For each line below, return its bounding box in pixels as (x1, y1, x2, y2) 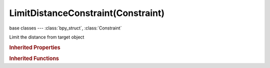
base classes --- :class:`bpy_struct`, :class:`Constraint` (9, 25, 122, 31)
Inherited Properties (9, 44, 61, 51)
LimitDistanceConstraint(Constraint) (9, 7, 165, 18)
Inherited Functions (9, 55, 59, 62)
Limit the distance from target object (9, 34, 84, 40)
